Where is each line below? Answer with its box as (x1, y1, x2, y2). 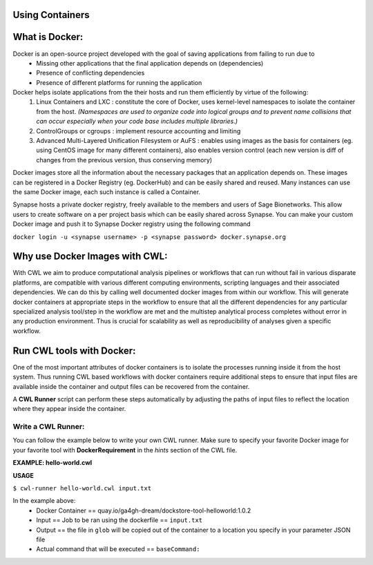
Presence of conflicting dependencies (36, 69, 145, 77)
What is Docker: (12, 31, 84, 43)
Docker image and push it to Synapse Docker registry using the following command (12, 220, 251, 228)
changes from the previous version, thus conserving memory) (36, 155, 213, 164)
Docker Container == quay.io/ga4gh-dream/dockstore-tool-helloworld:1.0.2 (36, 506, 251, 515)
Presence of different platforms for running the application (36, 78, 202, 86)
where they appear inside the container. (12, 405, 126, 413)
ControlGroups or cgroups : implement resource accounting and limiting (36, 126, 241, 135)
